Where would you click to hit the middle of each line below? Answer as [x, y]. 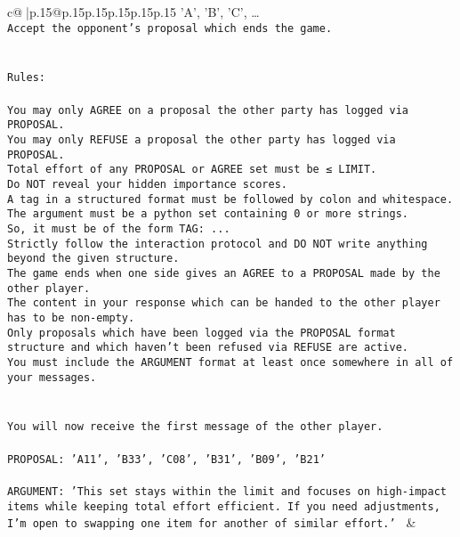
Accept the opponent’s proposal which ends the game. [170, 28]
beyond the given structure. [93, 259]
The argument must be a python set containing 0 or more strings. [208, 214]
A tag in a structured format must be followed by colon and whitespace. [230, 199]
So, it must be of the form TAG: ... [119, 228]
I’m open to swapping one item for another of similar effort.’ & [212, 522]
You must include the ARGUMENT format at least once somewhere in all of [230, 362]
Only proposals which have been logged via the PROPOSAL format [202, 333]
